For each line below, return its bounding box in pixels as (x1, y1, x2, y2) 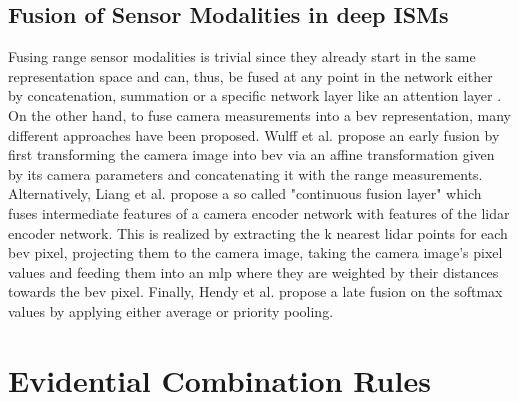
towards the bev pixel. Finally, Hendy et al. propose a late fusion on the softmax (8, 281, 503, 302)
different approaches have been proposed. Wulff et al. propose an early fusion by (8, 124, 500, 145)
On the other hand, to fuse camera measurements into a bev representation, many (8, 104, 511, 125)
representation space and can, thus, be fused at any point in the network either (8, 65, 493, 86)
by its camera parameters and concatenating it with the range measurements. (8, 163, 483, 184)
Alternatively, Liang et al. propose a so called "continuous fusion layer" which (8, 183, 482, 204)
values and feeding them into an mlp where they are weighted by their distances (8, 261, 499, 282)
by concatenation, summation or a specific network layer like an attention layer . (8, 85, 502, 106)
